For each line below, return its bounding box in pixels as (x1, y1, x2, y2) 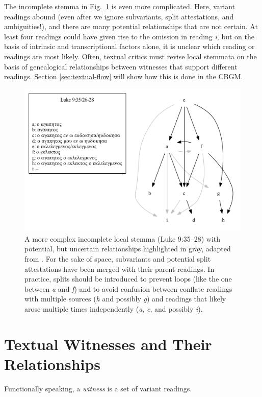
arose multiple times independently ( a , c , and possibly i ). (24, 303, 203, 314)
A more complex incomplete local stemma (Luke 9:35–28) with (24, 233, 221, 244)
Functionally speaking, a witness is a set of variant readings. (4, 383, 192, 393)
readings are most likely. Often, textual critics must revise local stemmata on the (4, 51, 257, 61)
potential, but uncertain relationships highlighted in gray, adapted (24, 243, 231, 254)
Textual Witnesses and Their (4, 333, 212, 354)
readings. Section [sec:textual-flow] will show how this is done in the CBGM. (4, 71, 243, 82)
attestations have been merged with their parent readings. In (24, 263, 215, 274)
